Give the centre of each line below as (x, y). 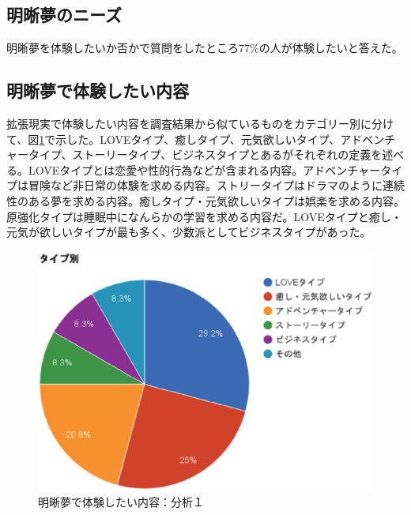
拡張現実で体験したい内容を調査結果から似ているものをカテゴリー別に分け (200, 123)
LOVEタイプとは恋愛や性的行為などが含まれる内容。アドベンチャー (204, 169)
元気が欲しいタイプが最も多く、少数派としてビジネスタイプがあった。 (189, 232)
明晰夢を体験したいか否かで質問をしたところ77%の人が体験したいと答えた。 (205, 48)
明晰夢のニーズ (64, 15)
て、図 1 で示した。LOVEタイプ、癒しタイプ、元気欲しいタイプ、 (173, 139)
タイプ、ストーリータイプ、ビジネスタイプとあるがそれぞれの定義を (205, 154)
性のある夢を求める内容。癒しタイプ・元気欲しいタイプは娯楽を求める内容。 (205, 200)
